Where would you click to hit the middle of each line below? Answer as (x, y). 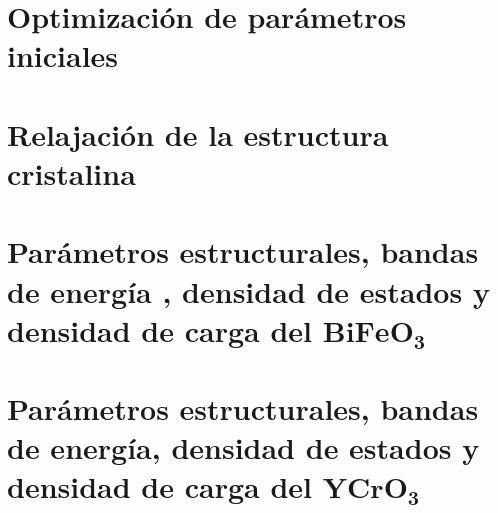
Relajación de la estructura (198, 133)
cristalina (71, 172)
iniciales (63, 55)
